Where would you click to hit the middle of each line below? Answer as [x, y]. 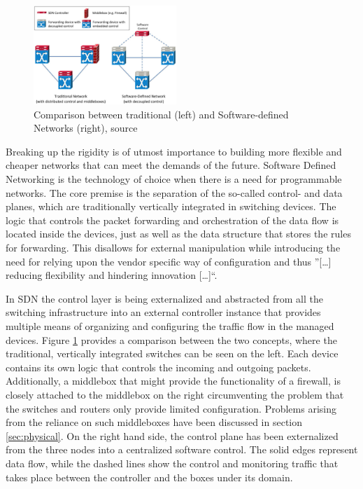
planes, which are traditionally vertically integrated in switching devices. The [171, 206]
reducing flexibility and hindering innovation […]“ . [112, 275]
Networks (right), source [86, 128]
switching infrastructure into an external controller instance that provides [163, 312]
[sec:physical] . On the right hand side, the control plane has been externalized [172, 435]
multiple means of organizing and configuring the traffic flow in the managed [170, 326]
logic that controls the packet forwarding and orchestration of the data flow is [172, 220]
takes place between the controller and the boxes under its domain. [149, 477]
